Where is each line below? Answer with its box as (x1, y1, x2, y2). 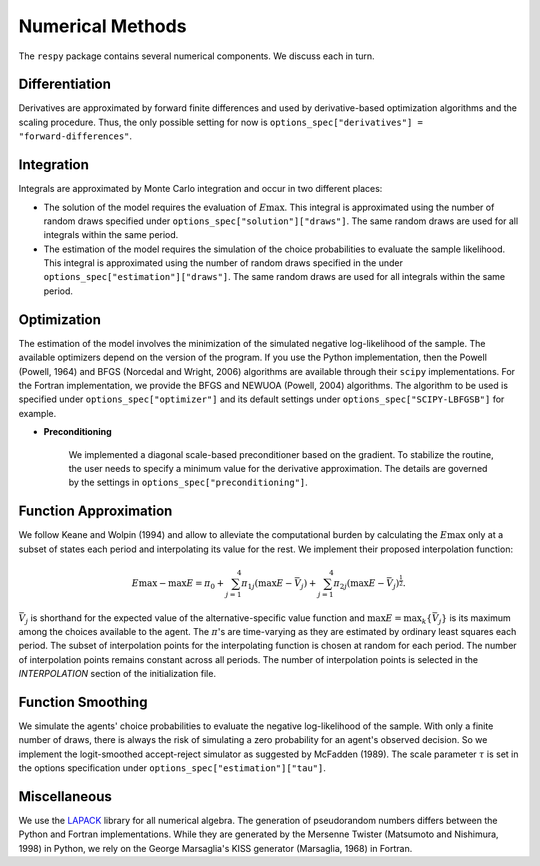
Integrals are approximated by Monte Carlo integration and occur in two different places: (18, 183, 383, 195)
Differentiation (18, 76, 112, 93)
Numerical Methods (18, 15, 187, 37)
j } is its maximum (438, 611, 511, 626)
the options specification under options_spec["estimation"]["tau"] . (18, 762, 327, 774)
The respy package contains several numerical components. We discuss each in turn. (18, 50, 375, 62)
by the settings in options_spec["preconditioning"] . (68, 476, 309, 489)
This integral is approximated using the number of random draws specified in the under (43, 257, 404, 269)
